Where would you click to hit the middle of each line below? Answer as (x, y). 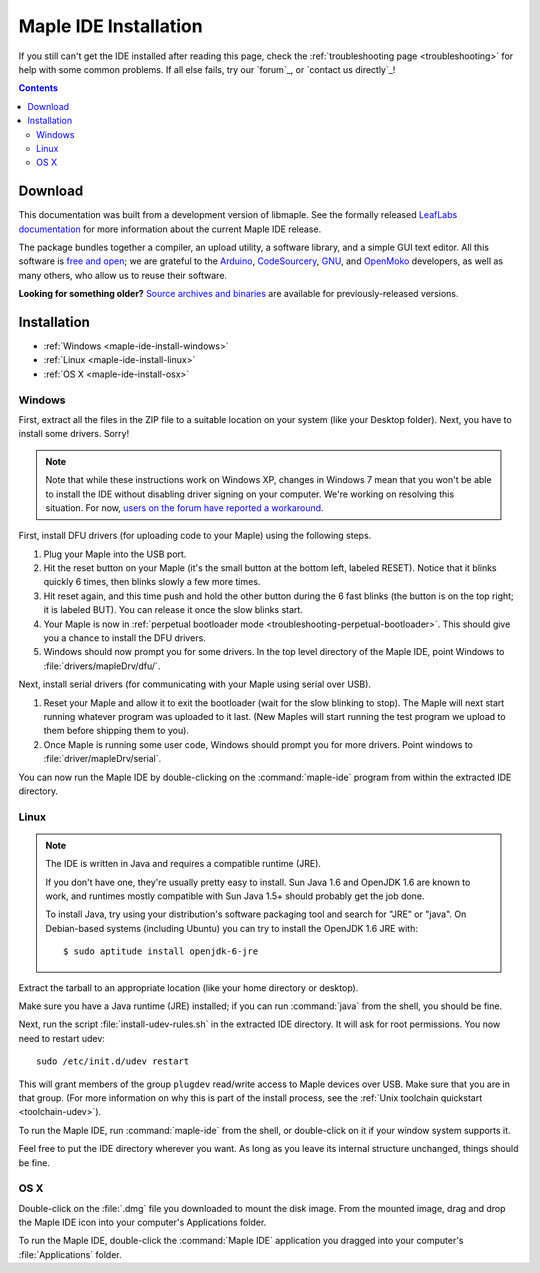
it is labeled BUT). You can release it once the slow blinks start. (173, 610)
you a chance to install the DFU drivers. (125, 638)
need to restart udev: (61, 1038)
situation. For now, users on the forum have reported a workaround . (184, 507)
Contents (38, 88)
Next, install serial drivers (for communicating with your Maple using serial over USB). (195, 684)
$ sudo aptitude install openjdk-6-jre (161, 951)
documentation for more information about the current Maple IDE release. (170, 229)
